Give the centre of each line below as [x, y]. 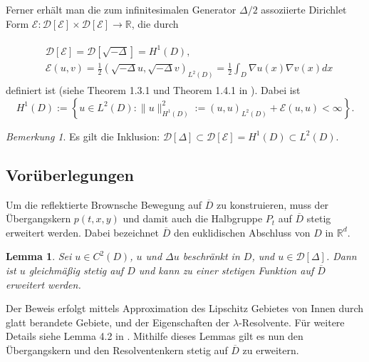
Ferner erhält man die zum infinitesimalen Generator [121, 9]
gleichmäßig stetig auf [76, 270]
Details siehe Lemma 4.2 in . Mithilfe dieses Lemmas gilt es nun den [155, 336]
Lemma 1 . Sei [39, 256]
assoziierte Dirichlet [304, 9]
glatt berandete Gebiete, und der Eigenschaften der [118, 322]
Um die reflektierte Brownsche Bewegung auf [104, 204]
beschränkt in [211, 256]
